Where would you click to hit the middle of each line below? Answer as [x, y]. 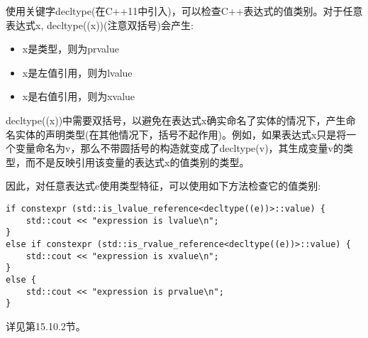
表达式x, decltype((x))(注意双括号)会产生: [100, 24]
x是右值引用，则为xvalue [79, 96]
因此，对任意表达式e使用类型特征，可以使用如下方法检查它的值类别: [163, 186]
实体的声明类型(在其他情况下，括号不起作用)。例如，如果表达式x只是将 [181, 134]
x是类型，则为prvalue [71, 49]
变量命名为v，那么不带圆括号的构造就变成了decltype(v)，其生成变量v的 [179, 148]
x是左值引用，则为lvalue [77, 72]
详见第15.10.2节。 [46, 326]
